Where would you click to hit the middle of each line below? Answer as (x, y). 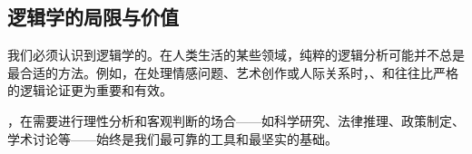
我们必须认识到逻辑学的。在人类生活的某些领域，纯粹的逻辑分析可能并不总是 (236, 55)
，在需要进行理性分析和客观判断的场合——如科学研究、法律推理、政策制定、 (236, 120)
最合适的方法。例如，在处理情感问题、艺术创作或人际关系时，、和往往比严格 (233, 72)
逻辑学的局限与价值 (93, 17)
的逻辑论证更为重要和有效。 (90, 90)
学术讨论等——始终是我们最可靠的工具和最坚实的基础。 (172, 138)
